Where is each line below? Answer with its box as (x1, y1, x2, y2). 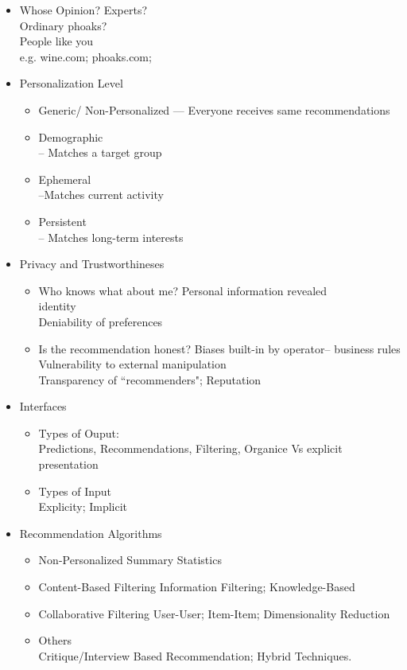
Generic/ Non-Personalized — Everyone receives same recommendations (38, 101, 390, 118)
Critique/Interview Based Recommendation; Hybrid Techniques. (38, 647, 352, 664)
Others (38, 632, 72, 649)
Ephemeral (38, 170, 91, 187)
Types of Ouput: (38, 424, 119, 441)
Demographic (38, 128, 103, 145)
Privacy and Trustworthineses (19, 255, 165, 272)
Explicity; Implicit (38, 498, 128, 515)
